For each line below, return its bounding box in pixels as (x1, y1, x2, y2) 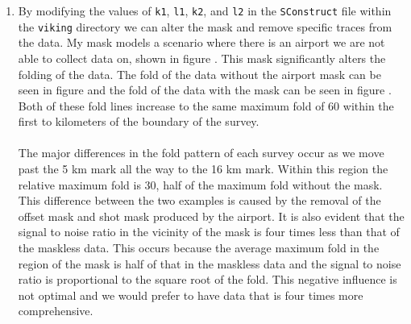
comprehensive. (18, 302, 93, 319)
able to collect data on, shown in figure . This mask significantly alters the (18, 49, 386, 66)
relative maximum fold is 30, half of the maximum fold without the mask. (18, 176, 383, 193)
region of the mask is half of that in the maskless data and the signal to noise (18, 255, 401, 272)
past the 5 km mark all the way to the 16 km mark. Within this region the (18, 160, 388, 177)
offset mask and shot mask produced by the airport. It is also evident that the (18, 207, 405, 224)
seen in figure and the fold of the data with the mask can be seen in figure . (18, 81, 392, 98)
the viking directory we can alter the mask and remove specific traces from (18, 18, 392, 35)
